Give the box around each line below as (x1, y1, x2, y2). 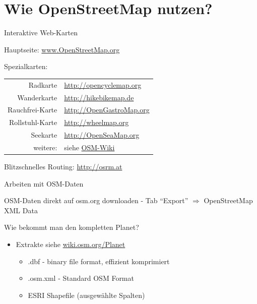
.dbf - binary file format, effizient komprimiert (28, 256, 170, 266)
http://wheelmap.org (64, 117, 129, 128)
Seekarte (31, 130, 57, 140)
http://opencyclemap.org (64, 79, 142, 90)
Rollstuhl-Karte (9, 117, 57, 128)
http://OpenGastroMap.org (64, 104, 150, 115)
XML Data (4, 205, 38, 215)
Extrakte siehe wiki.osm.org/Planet (16, 238, 125, 249)
